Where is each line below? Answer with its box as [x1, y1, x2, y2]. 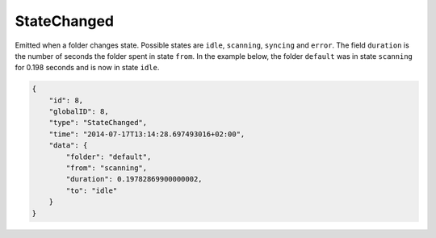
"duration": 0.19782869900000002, [65, 174, 203, 184]
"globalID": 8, [48, 107, 109, 116]
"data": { [48, 141, 88, 150]
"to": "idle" [65, 186, 118, 195]
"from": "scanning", [65, 164, 148, 173]
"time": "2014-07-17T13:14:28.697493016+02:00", [48, 129, 245, 139]
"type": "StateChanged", [48, 118, 148, 127]
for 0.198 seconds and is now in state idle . [15, 63, 160, 73]
